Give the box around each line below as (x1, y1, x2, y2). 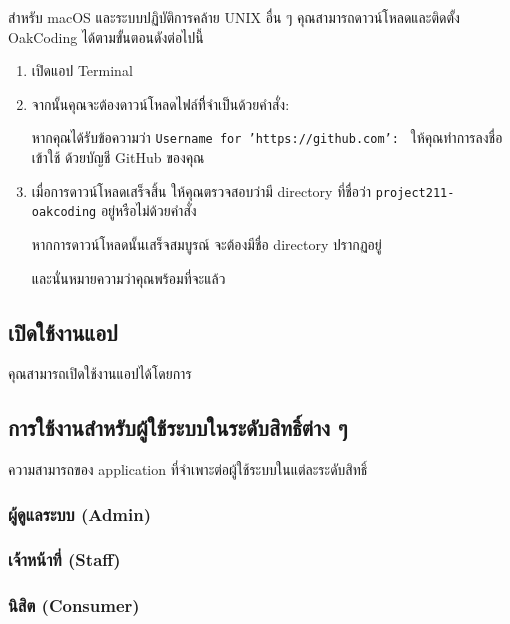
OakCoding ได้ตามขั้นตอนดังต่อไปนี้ (8, 26, 204, 47)
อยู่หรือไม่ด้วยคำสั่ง (100, 200, 197, 221)
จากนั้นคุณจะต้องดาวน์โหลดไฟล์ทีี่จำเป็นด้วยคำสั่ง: (31, 93, 290, 114)
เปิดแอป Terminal (31, 60, 133, 81)
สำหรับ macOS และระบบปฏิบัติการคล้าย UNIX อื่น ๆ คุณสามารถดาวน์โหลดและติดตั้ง (8, 7, 460, 27)
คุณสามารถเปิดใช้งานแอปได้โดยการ (8, 363, 192, 384)
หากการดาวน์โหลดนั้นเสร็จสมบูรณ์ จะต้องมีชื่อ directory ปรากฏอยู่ (31, 233, 382, 254)
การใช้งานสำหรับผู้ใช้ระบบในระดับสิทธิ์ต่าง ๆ (8, 412, 348, 443)
